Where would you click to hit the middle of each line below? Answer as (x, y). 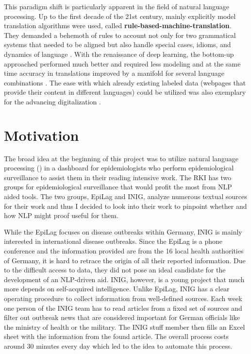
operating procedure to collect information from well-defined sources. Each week (123, 298)
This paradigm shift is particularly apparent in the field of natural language (117, 6)
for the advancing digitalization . (52, 101)
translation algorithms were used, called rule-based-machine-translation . (118, 25)
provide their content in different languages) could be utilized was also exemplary (125, 92)
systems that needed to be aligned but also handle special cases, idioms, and (117, 44)
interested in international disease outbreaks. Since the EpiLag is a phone (113, 241)
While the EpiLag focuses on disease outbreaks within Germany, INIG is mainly (123, 231)
